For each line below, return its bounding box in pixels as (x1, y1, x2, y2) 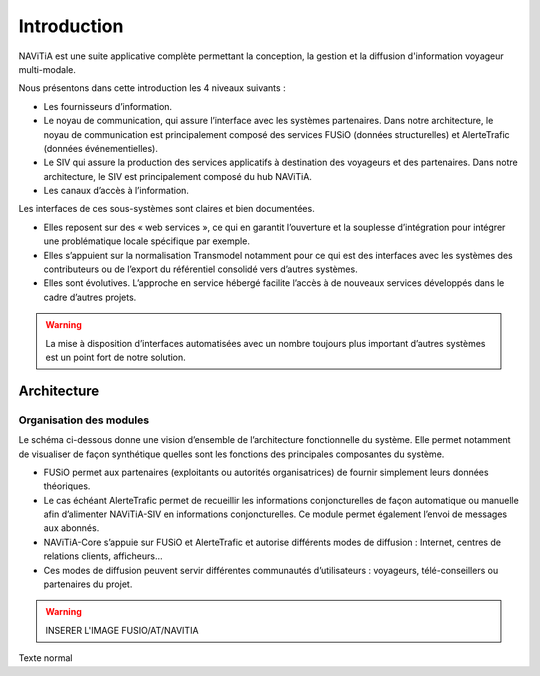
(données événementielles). (43, 142, 159, 154)
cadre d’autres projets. (43, 291, 137, 303)
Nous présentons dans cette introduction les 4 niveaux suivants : (18, 82, 286, 94)
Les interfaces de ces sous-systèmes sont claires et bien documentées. (18, 203, 315, 215)
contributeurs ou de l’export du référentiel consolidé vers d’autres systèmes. (43, 263, 359, 275)
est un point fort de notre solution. (45, 351, 187, 363)
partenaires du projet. (43, 578, 133, 590)
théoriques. (43, 480, 91, 492)
